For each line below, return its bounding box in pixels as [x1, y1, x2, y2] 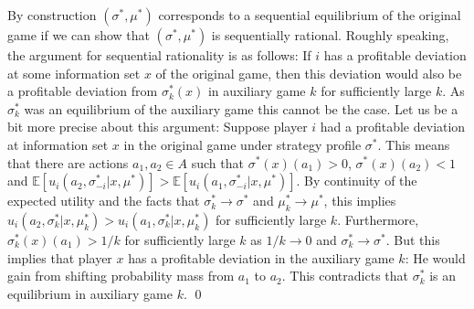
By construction [7, 5, 97, 24]
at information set [7, 134, 109, 154]
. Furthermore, [337, 209, 419, 229]
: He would [405, 248, 466, 267]
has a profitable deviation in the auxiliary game [128, 248, 395, 267]
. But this [385, 229, 440, 249]
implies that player [7, 248, 112, 267]
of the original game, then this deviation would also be [155, 63, 462, 82]
